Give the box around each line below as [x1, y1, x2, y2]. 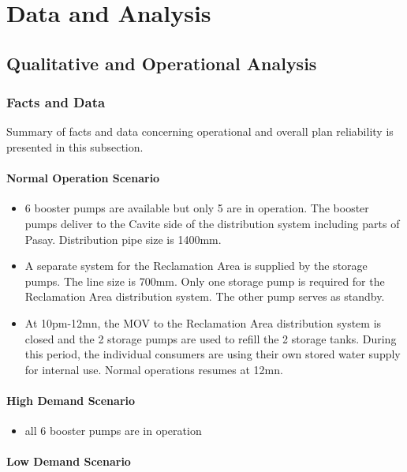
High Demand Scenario [6, 391, 136, 408]
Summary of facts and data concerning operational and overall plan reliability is [6, 123, 394, 140]
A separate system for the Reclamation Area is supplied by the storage [24, 257, 368, 274]
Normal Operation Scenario [6, 170, 160, 186]
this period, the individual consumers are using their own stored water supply [24, 346, 401, 362]
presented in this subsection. [6, 138, 144, 155]
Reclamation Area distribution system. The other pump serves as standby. [24, 288, 385, 305]
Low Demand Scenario [6, 453, 131, 470]
